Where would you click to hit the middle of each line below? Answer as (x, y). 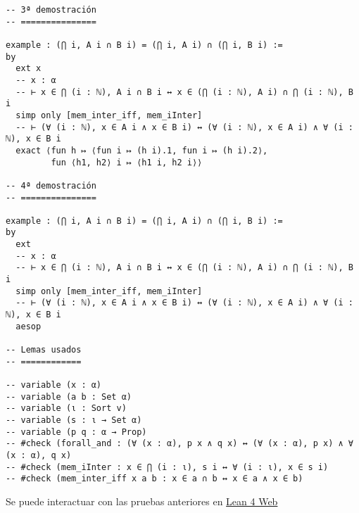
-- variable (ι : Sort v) (66, 408)
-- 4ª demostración (51, 185)
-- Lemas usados (44, 350)
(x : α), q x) (39, 455)
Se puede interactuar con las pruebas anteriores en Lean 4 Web (142, 501)
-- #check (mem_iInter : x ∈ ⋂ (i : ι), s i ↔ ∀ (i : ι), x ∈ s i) (167, 467)
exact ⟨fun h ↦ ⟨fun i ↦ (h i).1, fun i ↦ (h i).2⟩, (142, 150)
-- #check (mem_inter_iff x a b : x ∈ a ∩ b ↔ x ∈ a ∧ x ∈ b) (155, 479)
